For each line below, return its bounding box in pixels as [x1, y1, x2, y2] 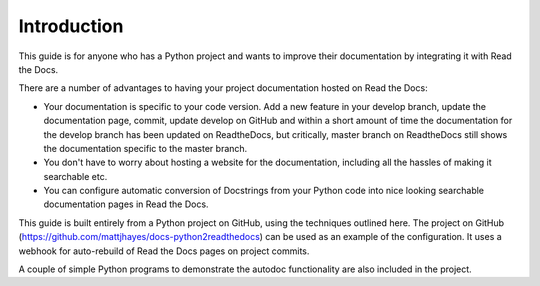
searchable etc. [43, 170, 108, 182]
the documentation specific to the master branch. [43, 142, 248, 154]
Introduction [18, 15, 124, 37]
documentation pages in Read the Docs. [43, 198, 209, 210]
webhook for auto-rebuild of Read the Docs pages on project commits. [18, 245, 310, 257]
